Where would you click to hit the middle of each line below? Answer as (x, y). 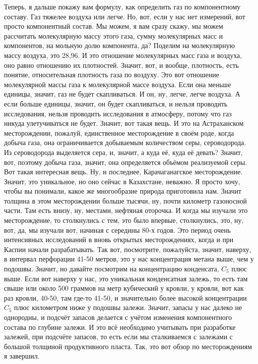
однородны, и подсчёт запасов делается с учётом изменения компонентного (118, 317)
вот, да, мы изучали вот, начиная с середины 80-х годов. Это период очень (118, 230)
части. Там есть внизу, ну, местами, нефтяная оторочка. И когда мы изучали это (126, 210)
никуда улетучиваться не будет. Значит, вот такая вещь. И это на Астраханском (124, 123)
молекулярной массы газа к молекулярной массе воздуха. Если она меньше (118, 84)
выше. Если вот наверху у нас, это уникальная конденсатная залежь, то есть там (126, 278)
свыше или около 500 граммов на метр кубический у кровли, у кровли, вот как (124, 288)
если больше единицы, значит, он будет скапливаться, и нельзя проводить (116, 103)
